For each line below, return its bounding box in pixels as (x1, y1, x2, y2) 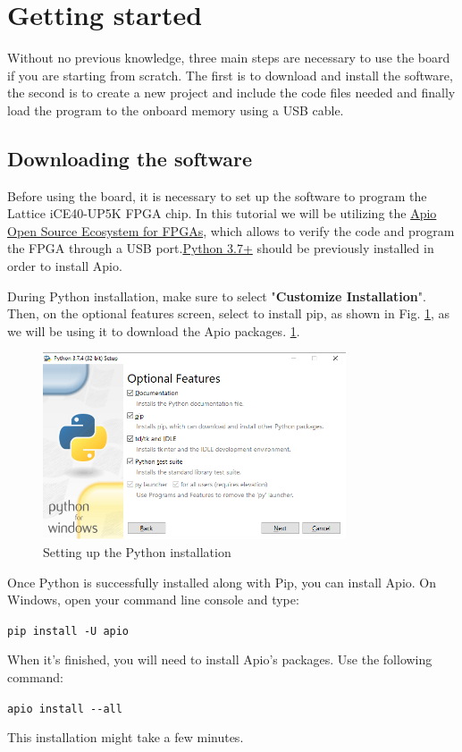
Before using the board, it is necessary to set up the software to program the (7, 186, 427, 205)
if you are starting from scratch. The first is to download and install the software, (7, 65, 453, 84)
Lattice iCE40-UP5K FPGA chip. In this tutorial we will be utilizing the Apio (7, 204, 437, 223)
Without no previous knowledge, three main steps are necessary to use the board (7, 48, 450, 67)
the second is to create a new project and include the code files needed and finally (7, 83, 456, 102)
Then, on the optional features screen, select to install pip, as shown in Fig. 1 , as (7, 304, 450, 323)
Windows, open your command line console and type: (7, 590, 299, 609)
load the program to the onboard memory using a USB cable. (7, 100, 344, 119)
